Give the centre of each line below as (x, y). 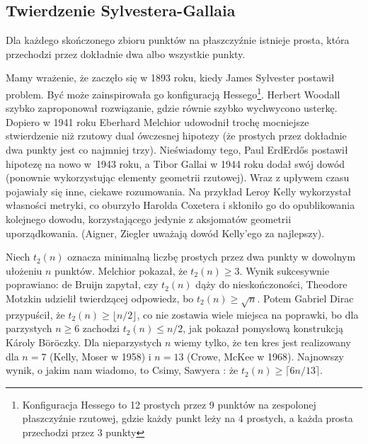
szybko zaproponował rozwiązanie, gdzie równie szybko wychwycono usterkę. (172, 108)
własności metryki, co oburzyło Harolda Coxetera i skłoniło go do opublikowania (180, 205)
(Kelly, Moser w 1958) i (100, 356)
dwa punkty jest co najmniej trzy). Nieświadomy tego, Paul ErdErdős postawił (177, 150)
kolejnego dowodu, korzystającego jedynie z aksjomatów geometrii (149, 218)
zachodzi (101, 328)
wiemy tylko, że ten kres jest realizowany (263, 342)
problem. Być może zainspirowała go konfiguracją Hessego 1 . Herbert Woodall (173, 93)
